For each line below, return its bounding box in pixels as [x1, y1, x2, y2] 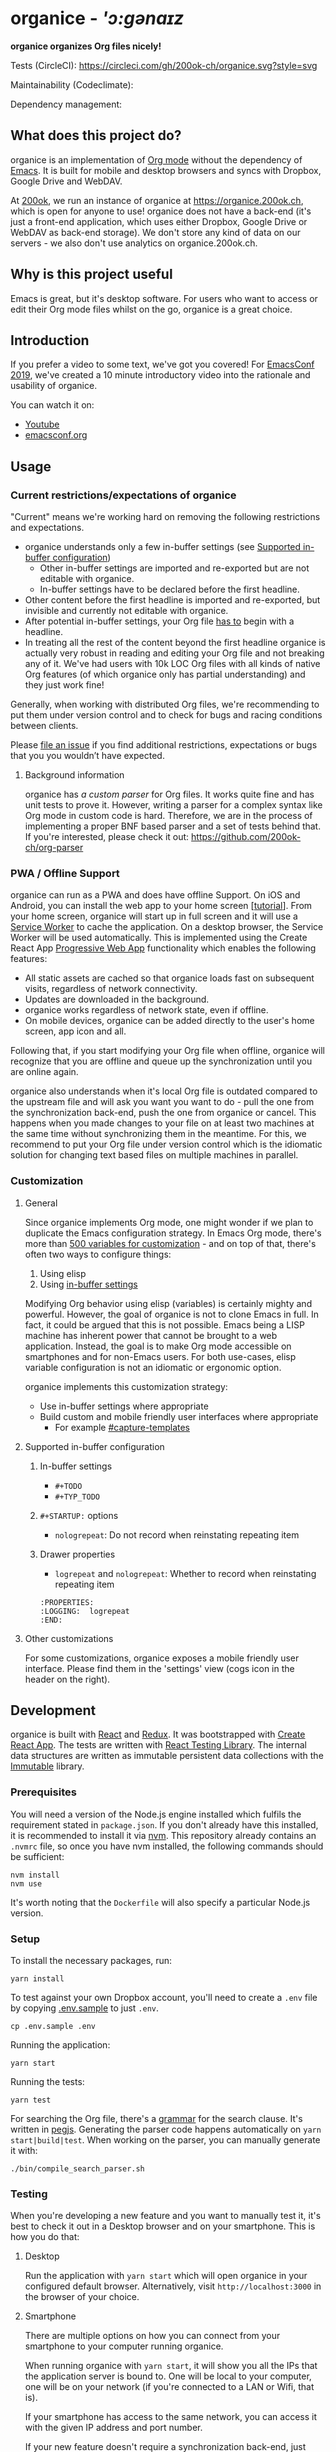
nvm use [10, 1878, 43, 1889]
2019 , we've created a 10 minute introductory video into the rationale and [10, 369, 311, 381]
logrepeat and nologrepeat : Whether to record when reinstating [54, 1567, 317, 1579]
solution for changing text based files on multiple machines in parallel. [10, 1149, 299, 1161]
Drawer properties [39, 1548, 116, 1560]
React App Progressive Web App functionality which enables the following [10, 942, 317, 954]
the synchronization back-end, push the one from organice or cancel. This [10, 1107, 317, 1119]
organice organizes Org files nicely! [10, 40, 162, 52]
